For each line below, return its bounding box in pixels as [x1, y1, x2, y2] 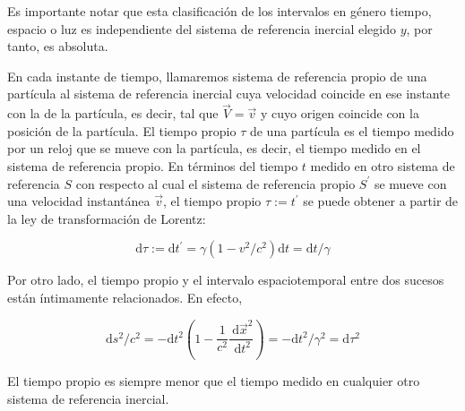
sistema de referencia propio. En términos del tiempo [7, 156, 298, 175]
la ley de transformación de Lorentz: [7, 209, 206, 227]
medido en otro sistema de [310, 156, 455, 175]
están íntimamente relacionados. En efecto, [7, 287, 243, 306]
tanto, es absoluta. [7, 37, 108, 56]
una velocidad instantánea [7, 192, 151, 210]
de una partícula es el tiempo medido [249, 121, 454, 140]
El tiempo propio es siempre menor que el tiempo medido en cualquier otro [7, 371, 420, 390]
